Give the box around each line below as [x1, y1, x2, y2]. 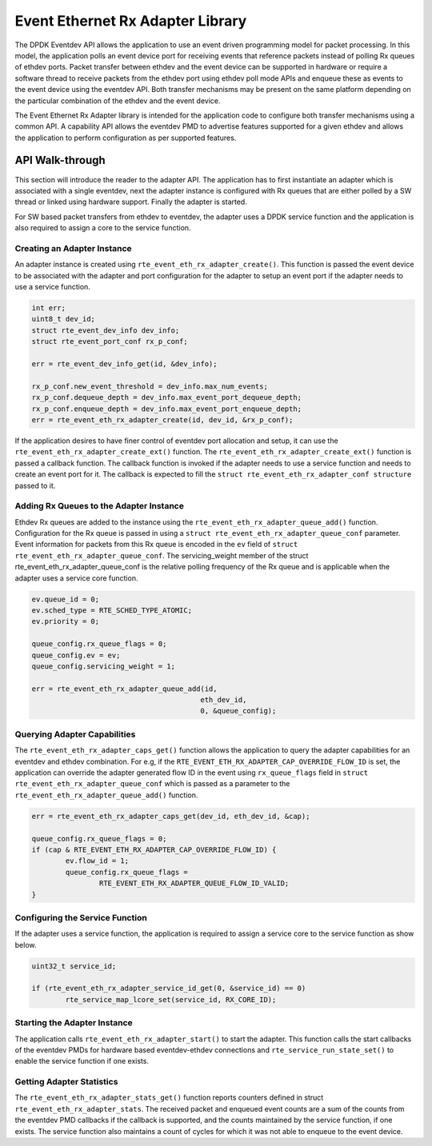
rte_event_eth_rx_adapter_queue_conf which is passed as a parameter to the [14, 779, 290, 789]
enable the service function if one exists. [14, 1056, 150, 1066]
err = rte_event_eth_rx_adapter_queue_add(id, [31, 684, 218, 693]
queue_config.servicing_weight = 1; [31, 661, 176, 671]
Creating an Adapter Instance [14, 242, 132, 254]
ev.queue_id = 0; [31, 594, 100, 604]
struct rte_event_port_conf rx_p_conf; [31, 337, 188, 346]
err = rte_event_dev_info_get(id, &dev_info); [31, 360, 218, 368]
